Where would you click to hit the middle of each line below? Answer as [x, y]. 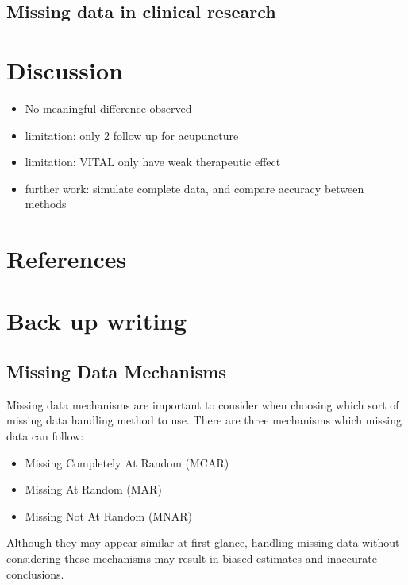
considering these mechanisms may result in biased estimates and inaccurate [192, 558]
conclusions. [35, 573]
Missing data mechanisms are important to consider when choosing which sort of [203, 404]
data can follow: [45, 436]
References [67, 259]
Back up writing [97, 321]
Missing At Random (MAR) [93, 489]
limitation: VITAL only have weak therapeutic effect [153, 162]
